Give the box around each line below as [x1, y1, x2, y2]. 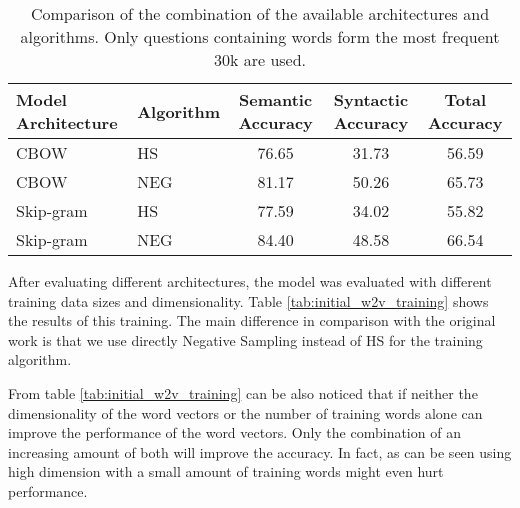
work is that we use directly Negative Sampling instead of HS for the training [8, 329, 483, 350]
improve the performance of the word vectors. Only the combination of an [8, 422, 461, 443]
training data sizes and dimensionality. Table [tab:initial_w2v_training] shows [8, 290, 489, 311]
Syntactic [333, 88, 409, 111]
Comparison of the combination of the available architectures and [30, 2, 490, 25]
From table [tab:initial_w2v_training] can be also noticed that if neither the [8, 382, 478, 403]
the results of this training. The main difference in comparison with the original [8, 310, 496, 331]
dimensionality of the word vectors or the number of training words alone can [8, 402, 483, 423]
